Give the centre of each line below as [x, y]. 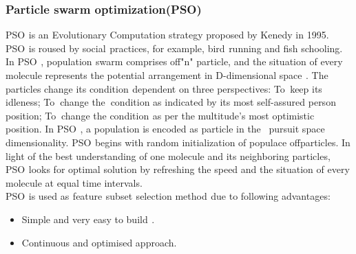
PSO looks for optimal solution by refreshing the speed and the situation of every [178, 169]
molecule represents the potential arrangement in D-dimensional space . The [167, 75]
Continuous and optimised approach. [99, 242]
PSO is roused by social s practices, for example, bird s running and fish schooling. [174, 48]
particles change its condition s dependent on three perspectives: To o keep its [164, 88]
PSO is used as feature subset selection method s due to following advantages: [168, 196]
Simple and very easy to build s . [88, 219]
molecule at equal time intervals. [74, 182]
